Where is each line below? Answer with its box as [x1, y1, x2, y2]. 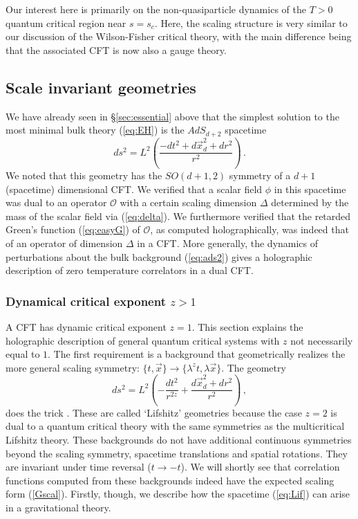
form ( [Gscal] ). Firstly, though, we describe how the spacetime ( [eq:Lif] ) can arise [6, 486, 350, 501]
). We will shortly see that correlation [180, 459, 340, 474]
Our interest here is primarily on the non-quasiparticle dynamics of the [6, 2, 306, 16]
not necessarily [290, 333, 353, 347]
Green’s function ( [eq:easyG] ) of [6, 222, 140, 237]
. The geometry [221, 360, 286, 374]
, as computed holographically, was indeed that [150, 222, 349, 237]
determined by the [271, 195, 349, 210]
